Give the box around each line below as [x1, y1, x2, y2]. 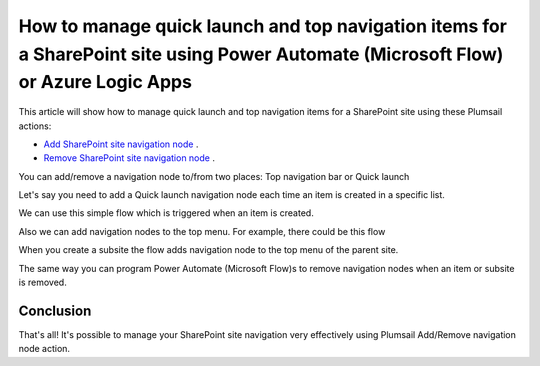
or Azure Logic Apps [18, 71, 192, 94]
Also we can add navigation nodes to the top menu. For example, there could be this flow [18, 225, 386, 237]
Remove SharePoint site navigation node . [43, 152, 215, 164]
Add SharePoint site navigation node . [43, 138, 199, 150]
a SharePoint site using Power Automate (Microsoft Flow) [18, 43, 504, 65]
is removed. [18, 276, 67, 289]
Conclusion [18, 302, 92, 319]
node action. [18, 343, 70, 355]
